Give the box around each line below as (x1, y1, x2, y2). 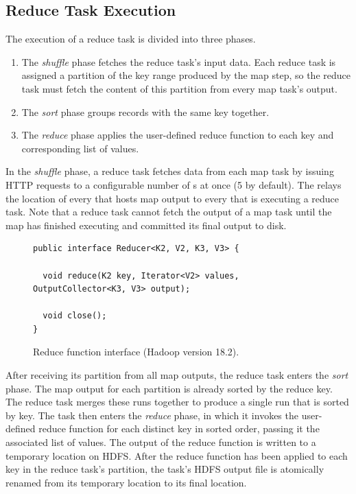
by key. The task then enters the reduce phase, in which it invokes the (5, 408, 298, 422)
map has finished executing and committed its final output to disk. (5, 217, 287, 232)
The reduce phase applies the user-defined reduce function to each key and (21, 128, 334, 142)
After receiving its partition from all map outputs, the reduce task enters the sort (5, 368, 348, 382)
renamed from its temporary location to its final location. (5, 475, 247, 489)
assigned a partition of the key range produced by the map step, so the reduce (21, 68, 351, 82)
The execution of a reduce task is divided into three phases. (5, 32, 256, 46)
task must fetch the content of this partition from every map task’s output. (21, 81, 337, 95)
